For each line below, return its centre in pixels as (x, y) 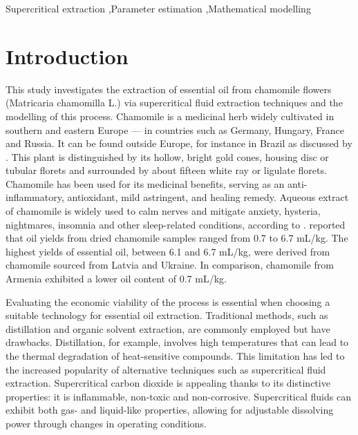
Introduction (67, 56)
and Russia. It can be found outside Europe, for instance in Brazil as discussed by (179, 143)
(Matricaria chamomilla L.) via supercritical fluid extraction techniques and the (174, 103)
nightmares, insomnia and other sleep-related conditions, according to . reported (176, 224)
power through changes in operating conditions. (106, 423)
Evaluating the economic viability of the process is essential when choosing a (168, 301)
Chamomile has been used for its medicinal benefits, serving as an (145, 183)
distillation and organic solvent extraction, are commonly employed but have (168, 328)
